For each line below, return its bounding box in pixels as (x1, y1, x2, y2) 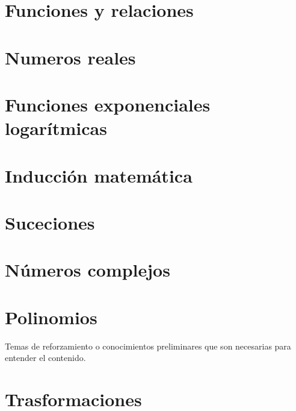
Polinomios (5, 304, 97, 329)
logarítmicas (5, 116, 107, 140)
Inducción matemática (5, 163, 193, 187)
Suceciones (5, 210, 95, 234)
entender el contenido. (5, 351, 86, 364)
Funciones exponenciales (5, 92, 211, 116)
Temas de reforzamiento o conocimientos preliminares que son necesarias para (5, 339, 291, 352)
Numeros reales (5, 45, 136, 69)
